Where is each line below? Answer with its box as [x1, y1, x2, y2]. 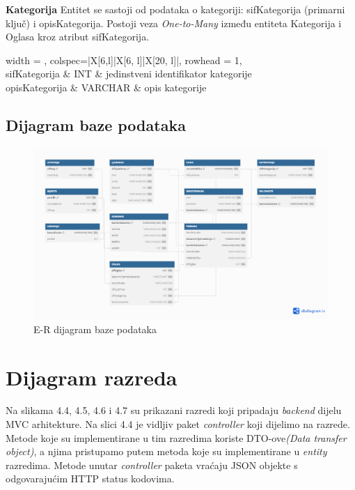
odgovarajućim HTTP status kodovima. [6, 471, 175, 486]
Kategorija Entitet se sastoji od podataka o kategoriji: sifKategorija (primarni [6, 2, 345, 16]
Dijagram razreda [6, 362, 177, 391]
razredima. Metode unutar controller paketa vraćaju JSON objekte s [6, 457, 298, 472]
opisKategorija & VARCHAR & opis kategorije [6, 79, 207, 94]
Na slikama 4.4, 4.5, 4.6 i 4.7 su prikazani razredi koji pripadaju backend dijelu [6, 403, 342, 418]
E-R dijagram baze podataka [33, 321, 157, 336]
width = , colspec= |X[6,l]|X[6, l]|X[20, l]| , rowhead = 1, [6, 52, 242, 67]
